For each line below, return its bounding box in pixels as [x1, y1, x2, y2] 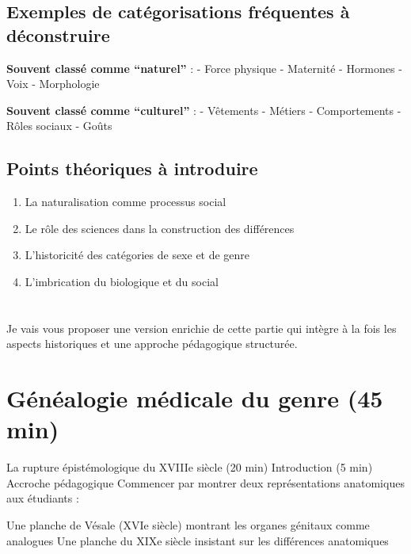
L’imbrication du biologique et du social [25, 273, 219, 289]
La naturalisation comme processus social [25, 193, 226, 210]
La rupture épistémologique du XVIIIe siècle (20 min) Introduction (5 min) [6, 459, 373, 476]
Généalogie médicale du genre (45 [6, 382, 383, 415]
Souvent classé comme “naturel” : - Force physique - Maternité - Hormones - [6, 59, 402, 76]
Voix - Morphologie [6, 75, 100, 92]
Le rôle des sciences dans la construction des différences [25, 220, 295, 236]
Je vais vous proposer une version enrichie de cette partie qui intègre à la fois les [6, 319, 397, 336]
